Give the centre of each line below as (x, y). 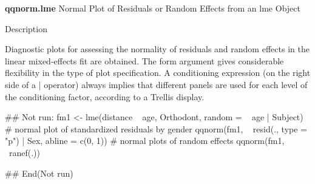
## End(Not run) (39, 173)
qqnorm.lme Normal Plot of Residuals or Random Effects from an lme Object (153, 8)
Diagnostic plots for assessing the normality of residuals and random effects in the (157, 49)
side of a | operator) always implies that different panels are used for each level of (156, 84)
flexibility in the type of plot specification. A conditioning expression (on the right (158, 73)
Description (26, 28)
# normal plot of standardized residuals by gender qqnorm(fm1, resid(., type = (156, 128)
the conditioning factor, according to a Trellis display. (105, 96)
